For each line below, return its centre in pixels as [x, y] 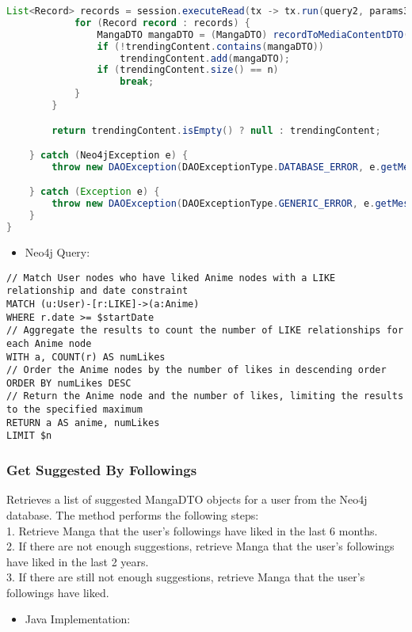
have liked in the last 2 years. [78, 561]
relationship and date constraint [97, 291]
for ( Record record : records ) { [162, 23]
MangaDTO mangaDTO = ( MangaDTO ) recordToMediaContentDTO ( [253, 34]
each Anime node [49, 343]
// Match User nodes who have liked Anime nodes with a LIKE [171, 278]
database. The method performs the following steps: [133, 514]
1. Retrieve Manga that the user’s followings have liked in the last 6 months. [192, 530]
